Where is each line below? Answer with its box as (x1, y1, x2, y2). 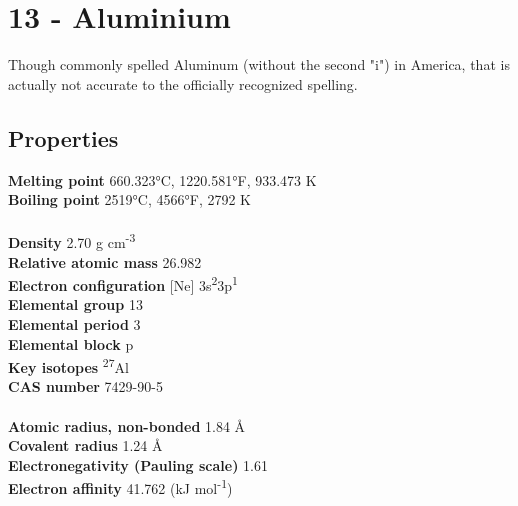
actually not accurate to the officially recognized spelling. (8, 73, 358, 94)
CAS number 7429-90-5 (8, 376, 163, 397)
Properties (8, 122, 119, 153)
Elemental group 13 (8, 294, 143, 315)
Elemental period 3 (8, 313, 141, 334)
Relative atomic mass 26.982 (8, 251, 202, 272)
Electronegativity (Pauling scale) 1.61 (8, 454, 268, 475)
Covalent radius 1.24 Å (8, 435, 163, 456)
